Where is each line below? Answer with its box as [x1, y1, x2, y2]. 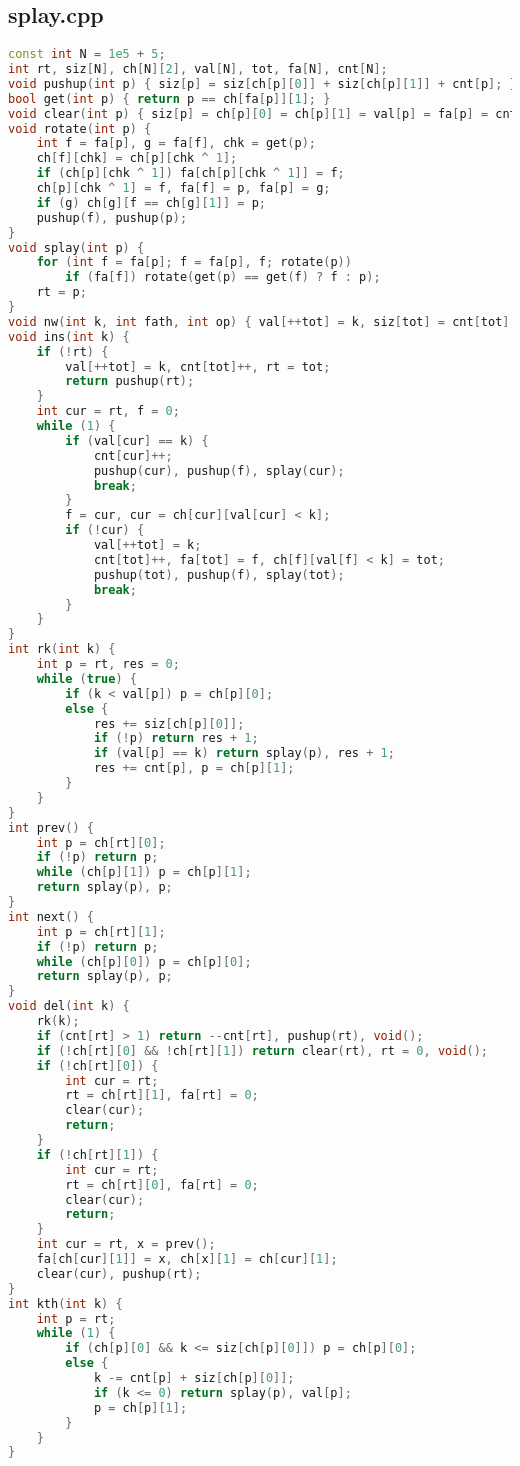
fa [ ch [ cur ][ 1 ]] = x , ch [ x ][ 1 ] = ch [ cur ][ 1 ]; [36, 1252, 338, 1267]
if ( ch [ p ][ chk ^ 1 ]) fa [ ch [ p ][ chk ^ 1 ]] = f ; [36, 166, 345, 181]
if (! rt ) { [36, 344, 109, 359]
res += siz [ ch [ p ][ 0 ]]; [93, 716, 245, 731]
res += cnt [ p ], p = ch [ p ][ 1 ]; [93, 761, 295, 776]
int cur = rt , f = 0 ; [36, 404, 180, 419]
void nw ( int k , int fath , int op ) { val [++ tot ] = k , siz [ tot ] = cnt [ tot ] [8, 314, 510, 329]
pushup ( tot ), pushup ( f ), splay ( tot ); [93, 567, 345, 582]
